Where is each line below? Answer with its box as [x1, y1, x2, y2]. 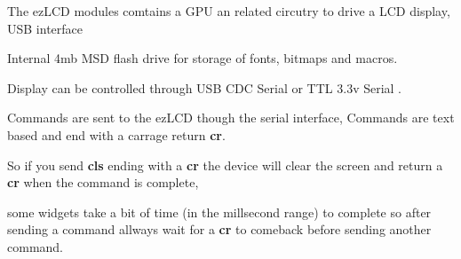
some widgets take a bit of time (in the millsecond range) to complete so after [7, 202, 432, 221]
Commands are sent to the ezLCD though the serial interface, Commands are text [7, 108, 455, 127]
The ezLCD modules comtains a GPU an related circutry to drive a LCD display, [7, 2, 450, 20]
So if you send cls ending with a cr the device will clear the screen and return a [7, 155, 443, 174]
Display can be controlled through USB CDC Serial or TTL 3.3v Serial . [7, 78, 402, 97]
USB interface [7, 19, 83, 37]
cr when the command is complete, [7, 173, 199, 192]
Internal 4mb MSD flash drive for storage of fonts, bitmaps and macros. [7, 49, 398, 67]
